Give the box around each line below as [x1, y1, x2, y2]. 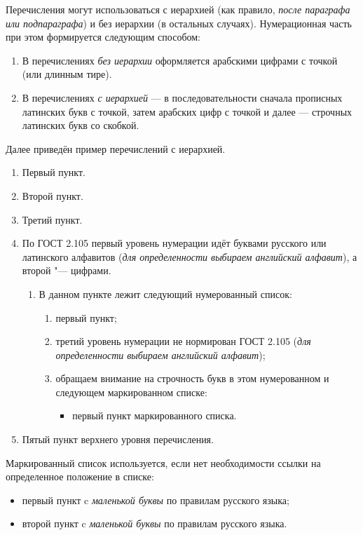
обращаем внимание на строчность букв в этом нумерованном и [55, 371, 329, 386]
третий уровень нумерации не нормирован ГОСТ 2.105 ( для [55, 334, 311, 348]
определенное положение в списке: [6, 469, 154, 484]
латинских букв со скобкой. [22, 118, 139, 133]
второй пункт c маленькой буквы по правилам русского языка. [22, 516, 287, 531]
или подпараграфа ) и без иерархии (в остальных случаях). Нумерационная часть [6, 15, 352, 30]
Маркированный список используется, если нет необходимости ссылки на [6, 455, 321, 470]
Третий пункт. [22, 212, 83, 226]
